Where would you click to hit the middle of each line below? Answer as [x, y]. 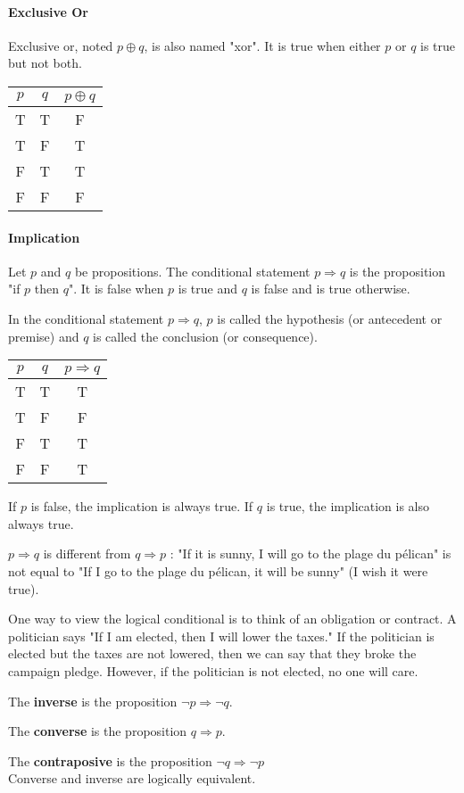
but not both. [45, 63]
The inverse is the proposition [93, 701]
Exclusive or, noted [61, 45]
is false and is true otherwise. [331, 289]
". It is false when [116, 289]
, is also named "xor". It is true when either [262, 45]
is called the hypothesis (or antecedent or [330, 318]
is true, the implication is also [348, 506]
